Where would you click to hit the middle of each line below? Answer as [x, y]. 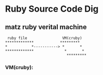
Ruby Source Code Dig [52, 9]
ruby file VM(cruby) [45, 38]
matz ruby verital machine [46, 27]
